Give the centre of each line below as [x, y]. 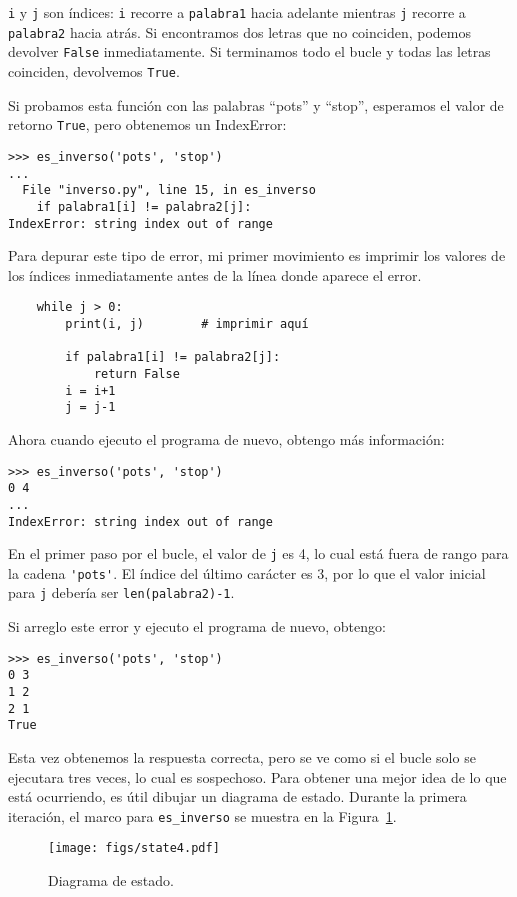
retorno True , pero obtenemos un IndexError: [147, 124]
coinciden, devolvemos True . [94, 70]
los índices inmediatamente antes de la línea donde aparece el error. [215, 274]
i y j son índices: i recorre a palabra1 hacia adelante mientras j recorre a [237, 12]
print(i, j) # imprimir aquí [187, 324]
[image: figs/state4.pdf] [134, 848]
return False [136, 373]
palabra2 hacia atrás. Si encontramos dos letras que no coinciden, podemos [239, 31]
